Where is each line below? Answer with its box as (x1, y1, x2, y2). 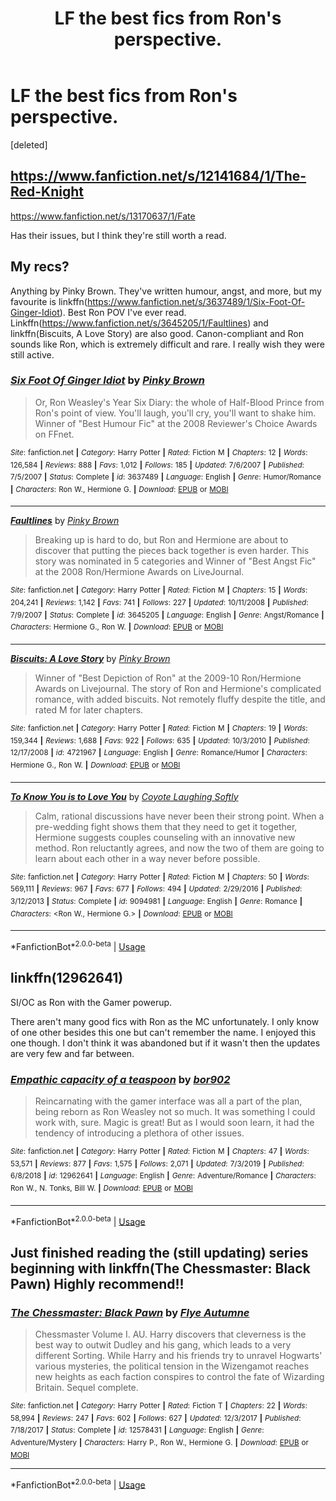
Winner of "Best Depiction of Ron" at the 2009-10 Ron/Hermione (34, 672, 302, 684)
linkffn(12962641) (10, 970, 124, 987)
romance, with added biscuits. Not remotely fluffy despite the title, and (34, 693, 326, 706)
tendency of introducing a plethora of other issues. (34, 1127, 245, 1139)
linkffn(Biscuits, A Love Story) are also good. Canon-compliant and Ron (10, 327, 305, 339)
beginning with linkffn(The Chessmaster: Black (10, 1260, 311, 1277)
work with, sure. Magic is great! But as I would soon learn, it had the (34, 1117, 315, 1129)
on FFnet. (34, 428, 75, 440)
